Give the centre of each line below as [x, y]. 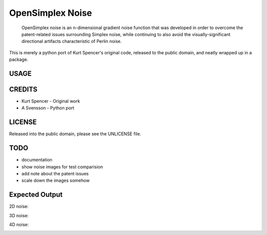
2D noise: [19, 206]
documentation [37, 160]
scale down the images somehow [56, 181]
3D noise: [19, 215]
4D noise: [19, 225]
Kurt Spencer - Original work [51, 101]
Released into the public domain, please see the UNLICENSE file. [75, 134]
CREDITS [23, 89]
